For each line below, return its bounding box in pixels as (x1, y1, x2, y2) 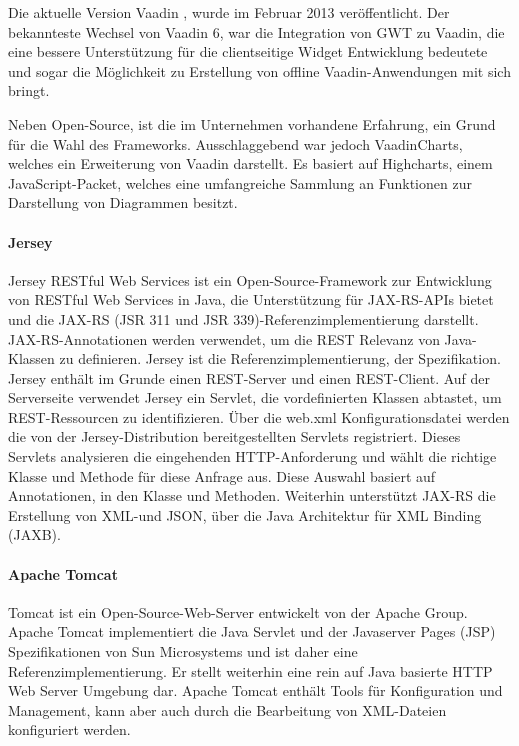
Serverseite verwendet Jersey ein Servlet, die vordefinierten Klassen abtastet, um (8, 387, 502, 408)
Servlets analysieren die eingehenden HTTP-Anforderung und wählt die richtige (8, 446, 497, 467)
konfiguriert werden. (8, 719, 131, 740)
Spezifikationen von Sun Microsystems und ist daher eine (8, 641, 358, 662)
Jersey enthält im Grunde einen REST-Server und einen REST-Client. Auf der (8, 367, 491, 388)
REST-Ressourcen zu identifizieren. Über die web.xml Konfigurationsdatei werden (8, 406, 510, 427)
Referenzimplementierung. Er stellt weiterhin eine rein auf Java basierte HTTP (8, 660, 493, 681)
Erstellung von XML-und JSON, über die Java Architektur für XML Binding (8, 504, 482, 525)
